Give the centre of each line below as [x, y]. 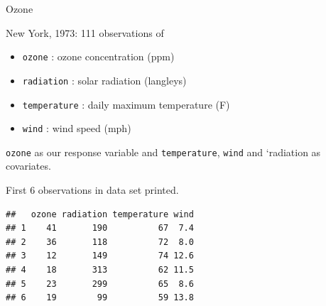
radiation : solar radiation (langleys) [104, 80]
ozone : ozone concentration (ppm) [98, 56]
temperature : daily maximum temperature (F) [126, 104]
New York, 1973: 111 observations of [85, 32]
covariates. [28, 166]
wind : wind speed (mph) [77, 128]
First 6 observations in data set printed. [92, 190]
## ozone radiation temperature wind [100, 214]
